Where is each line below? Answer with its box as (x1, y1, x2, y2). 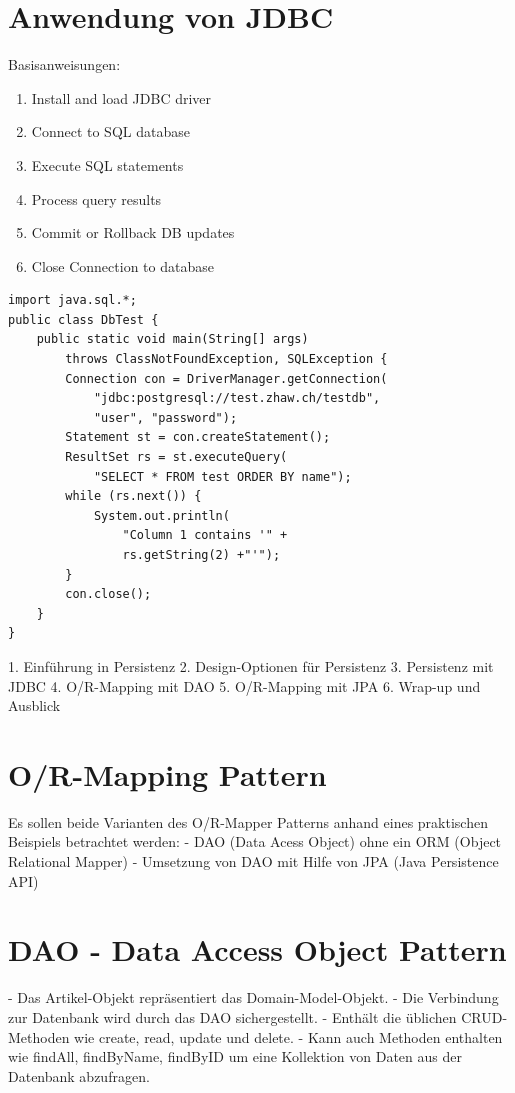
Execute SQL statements (31, 154, 184, 175)
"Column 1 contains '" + (122, 528, 288, 543)
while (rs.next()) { (65, 489, 202, 504)
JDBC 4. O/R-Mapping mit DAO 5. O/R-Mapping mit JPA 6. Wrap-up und (8, 675, 481, 696)
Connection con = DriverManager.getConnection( (65, 371, 388, 386)
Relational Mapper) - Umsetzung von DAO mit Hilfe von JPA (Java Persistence (8, 851, 499, 872)
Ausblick (8, 695, 61, 716)
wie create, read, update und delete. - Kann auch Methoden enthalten (74, 1026, 503, 1047)
